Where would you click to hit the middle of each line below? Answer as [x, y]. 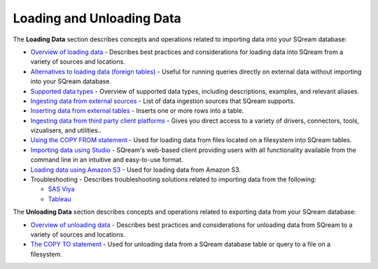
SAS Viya [61, 189]
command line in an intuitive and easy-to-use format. [107, 160]
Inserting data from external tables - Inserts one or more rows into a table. [137, 111]
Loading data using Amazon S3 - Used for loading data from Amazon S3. [136, 170]
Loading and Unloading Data [97, 18]
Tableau [59, 199]
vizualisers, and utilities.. [66, 130]
